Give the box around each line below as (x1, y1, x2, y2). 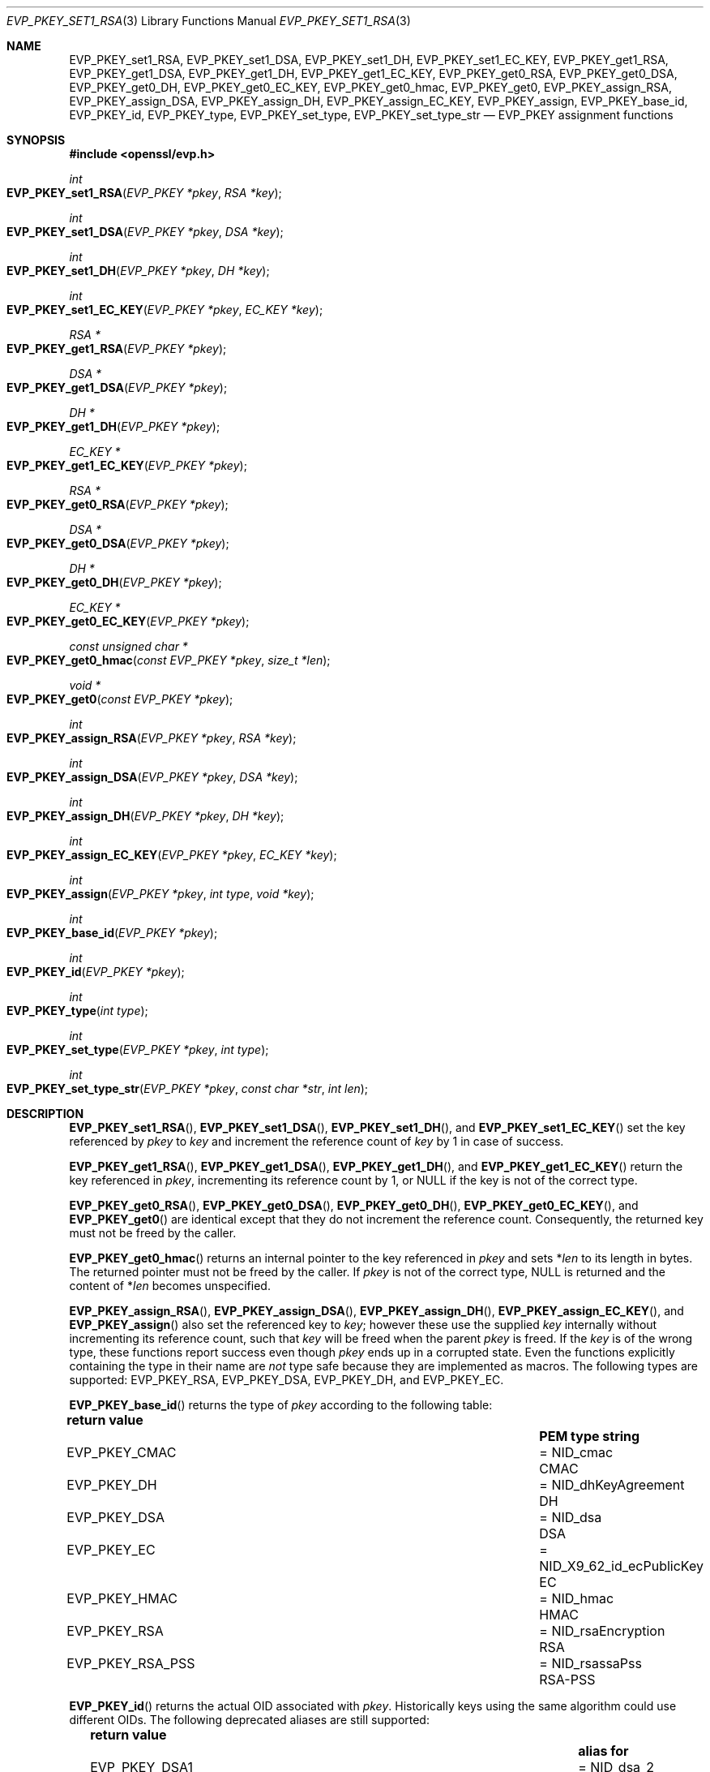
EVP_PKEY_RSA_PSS (66, 1655, 195, 1671)
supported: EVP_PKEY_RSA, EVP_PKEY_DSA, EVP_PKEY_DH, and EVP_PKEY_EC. (69, 1373, 504, 1387)
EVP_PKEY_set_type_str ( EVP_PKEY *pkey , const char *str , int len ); (6, 1082, 369, 1095)
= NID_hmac (539, 1590, 614, 1606)
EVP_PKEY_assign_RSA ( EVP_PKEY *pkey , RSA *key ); (6, 731, 297, 745)
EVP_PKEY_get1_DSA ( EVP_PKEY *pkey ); (6, 381, 228, 394)
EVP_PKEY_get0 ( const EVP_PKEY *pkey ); (6, 692, 233, 706)
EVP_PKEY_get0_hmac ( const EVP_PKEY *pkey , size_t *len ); (6, 653, 331, 667)
